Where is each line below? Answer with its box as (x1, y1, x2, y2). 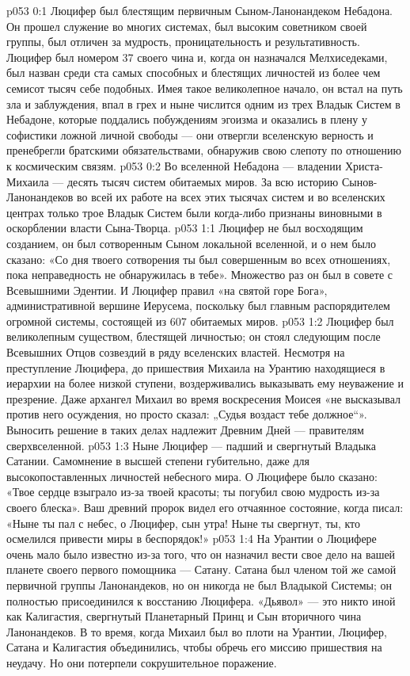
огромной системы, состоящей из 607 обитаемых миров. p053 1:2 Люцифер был (6, 312, 394, 329)
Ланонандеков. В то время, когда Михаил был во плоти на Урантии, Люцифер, (6, 623, 387, 640)
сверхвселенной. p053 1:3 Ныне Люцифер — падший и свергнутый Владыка (6, 437, 376, 453)
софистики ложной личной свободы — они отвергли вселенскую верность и (6, 126, 374, 143)
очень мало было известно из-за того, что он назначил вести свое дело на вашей (6, 545, 396, 562)
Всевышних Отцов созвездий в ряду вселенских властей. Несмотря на (6, 344, 345, 361)
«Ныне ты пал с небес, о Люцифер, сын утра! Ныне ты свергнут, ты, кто (6, 514, 361, 531)
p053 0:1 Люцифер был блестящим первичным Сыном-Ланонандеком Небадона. (6, 2, 393, 18)
